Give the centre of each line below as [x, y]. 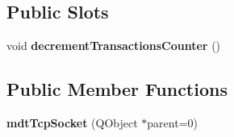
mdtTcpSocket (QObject [72, 122]
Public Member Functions [117, 89]
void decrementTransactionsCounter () [114, 46]
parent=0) [172, 122]
